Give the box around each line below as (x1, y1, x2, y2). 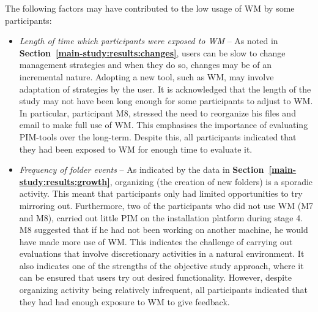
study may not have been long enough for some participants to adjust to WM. (19, 94, 313, 107)
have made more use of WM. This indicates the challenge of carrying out (19, 235, 293, 248)
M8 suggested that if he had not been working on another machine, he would (19, 223, 308, 236)
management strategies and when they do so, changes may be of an (19, 58, 272, 71)
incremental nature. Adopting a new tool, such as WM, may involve (19, 70, 274, 83)
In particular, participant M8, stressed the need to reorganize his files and (19, 106, 296, 119)
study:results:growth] (19, 175, 110, 188)
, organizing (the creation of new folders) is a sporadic (109, 175, 313, 188)
